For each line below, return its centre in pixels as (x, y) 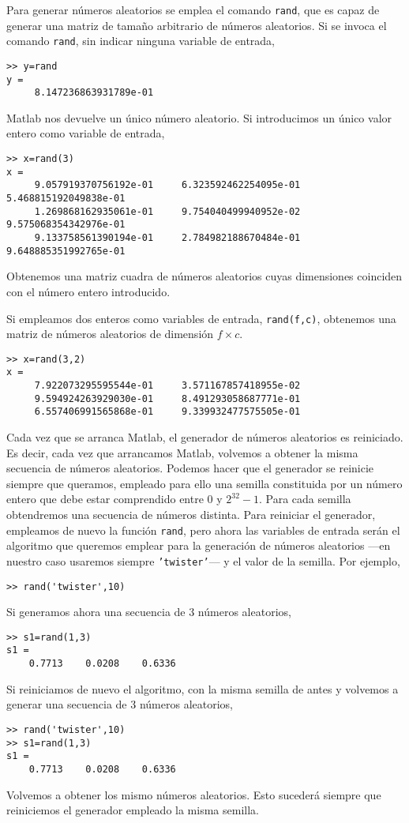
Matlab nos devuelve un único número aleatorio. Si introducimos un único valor (199, 117)
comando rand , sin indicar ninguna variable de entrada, (141, 41)
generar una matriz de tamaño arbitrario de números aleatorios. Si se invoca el (197, 25)
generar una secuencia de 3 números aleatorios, (120, 704)
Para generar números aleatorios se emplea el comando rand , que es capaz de (193, 9)
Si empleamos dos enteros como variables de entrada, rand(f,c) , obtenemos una (201, 318)
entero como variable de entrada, (86, 133)
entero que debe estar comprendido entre (105, 499)
